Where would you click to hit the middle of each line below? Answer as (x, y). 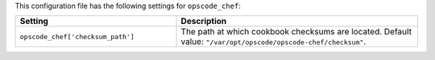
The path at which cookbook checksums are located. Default (296, 32)
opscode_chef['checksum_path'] (77, 36)
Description (204, 22)
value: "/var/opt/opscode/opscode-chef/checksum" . (273, 42)
